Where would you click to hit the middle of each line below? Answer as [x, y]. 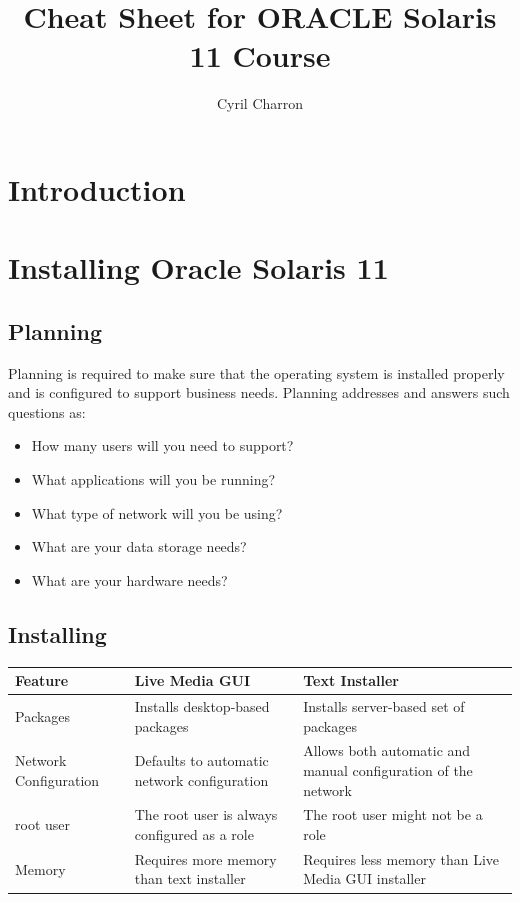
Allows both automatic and [387, 750]
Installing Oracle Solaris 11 [198, 267]
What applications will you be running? [153, 479]
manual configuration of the [388, 770]
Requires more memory [205, 858]
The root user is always [206, 814]
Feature [42, 680]
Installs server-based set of [384, 705]
